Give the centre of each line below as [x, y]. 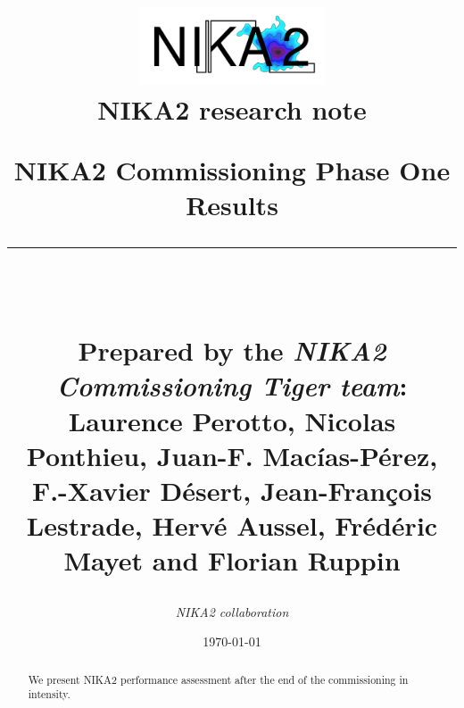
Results [232, 204]
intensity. [49, 694]
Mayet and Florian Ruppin [232, 560]
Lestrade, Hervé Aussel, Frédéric [232, 525]
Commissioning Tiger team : [232, 386]
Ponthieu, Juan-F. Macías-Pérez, [232, 455]
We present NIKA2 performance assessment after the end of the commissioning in [218, 679]
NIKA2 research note [232, 109]
